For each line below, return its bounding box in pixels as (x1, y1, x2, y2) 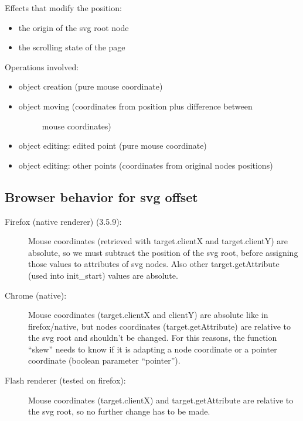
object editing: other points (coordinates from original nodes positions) (18, 159, 273, 171)
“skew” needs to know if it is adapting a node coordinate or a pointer (28, 343, 277, 355)
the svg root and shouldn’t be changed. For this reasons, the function (28, 331, 277, 344)
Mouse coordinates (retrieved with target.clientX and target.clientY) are (28, 235, 288, 247)
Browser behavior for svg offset (5, 187, 198, 206)
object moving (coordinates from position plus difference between (18, 100, 253, 112)
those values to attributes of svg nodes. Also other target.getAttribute (28, 258, 280, 270)
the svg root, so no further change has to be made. (28, 405, 210, 417)
